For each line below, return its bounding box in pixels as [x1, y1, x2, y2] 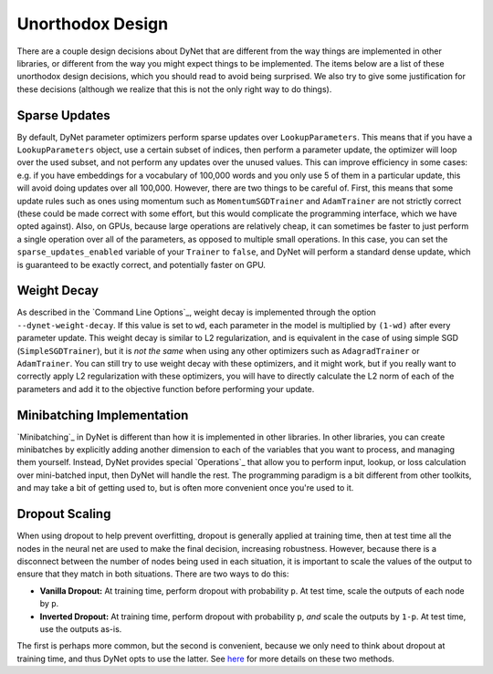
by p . [39, 598, 59, 609]
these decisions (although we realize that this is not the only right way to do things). [16, 83, 332, 95]
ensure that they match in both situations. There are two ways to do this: [16, 568, 289, 579]
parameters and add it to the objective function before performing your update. [16, 383, 315, 394]
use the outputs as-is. [39, 623, 122, 634]
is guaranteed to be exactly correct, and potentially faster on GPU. [16, 259, 267, 270]
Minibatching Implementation [16, 407, 189, 423]
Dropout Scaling [16, 506, 111, 522]
